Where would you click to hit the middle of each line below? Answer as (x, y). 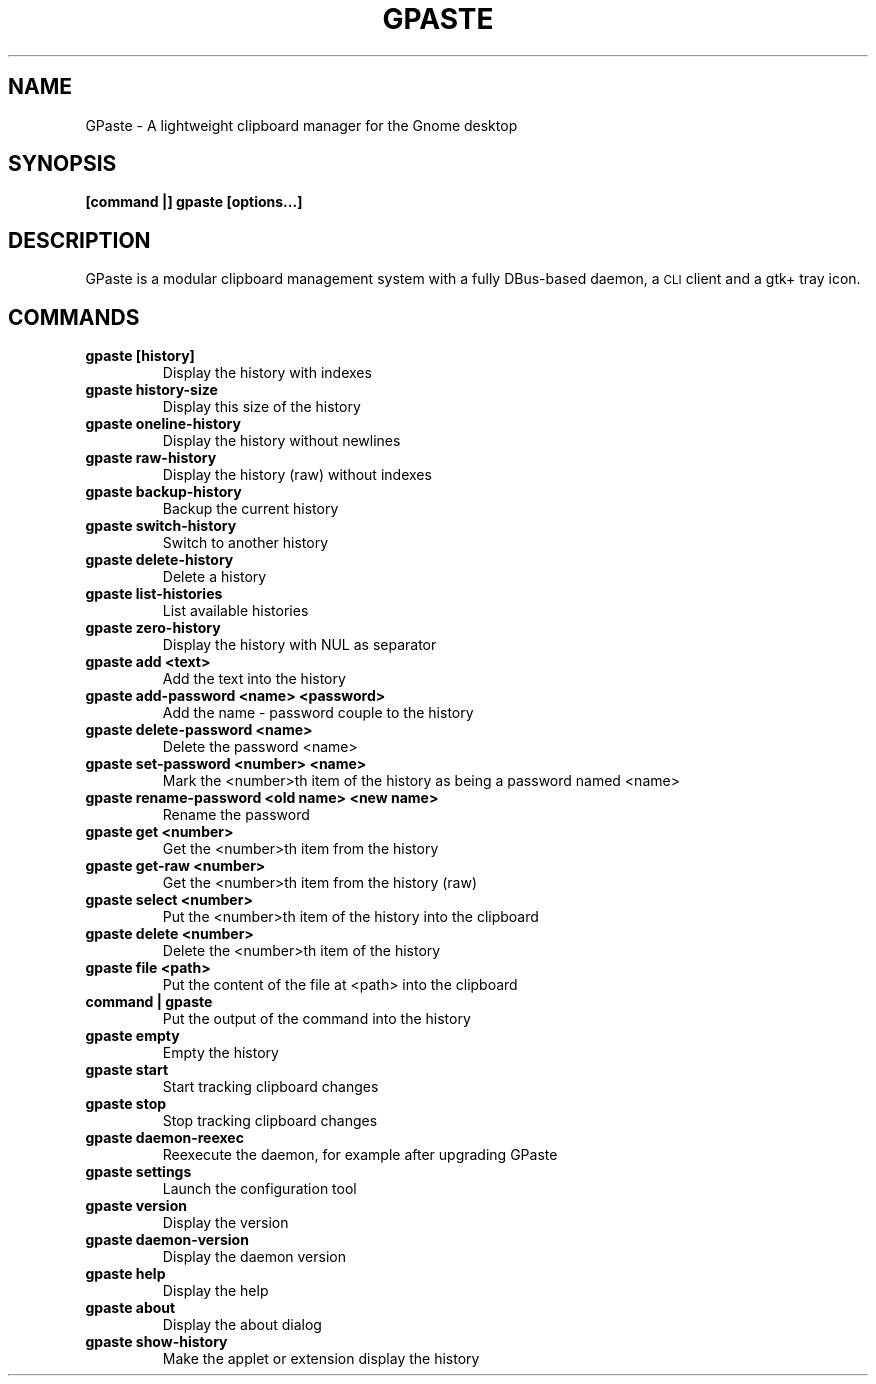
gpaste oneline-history (163, 424)
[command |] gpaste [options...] (194, 202)
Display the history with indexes (267, 373)
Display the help (215, 1291)
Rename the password (236, 815)
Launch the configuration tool (259, 1189)
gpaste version (136, 1206)
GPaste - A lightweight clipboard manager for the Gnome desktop (301, 125)
